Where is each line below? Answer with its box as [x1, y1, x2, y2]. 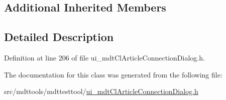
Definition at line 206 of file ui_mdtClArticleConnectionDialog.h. [4, 52, 205, 62]
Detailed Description [4, 29, 114, 44]
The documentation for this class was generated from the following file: [4, 69, 222, 79]
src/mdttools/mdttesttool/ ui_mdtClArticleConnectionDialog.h [4, 86, 198, 96]
